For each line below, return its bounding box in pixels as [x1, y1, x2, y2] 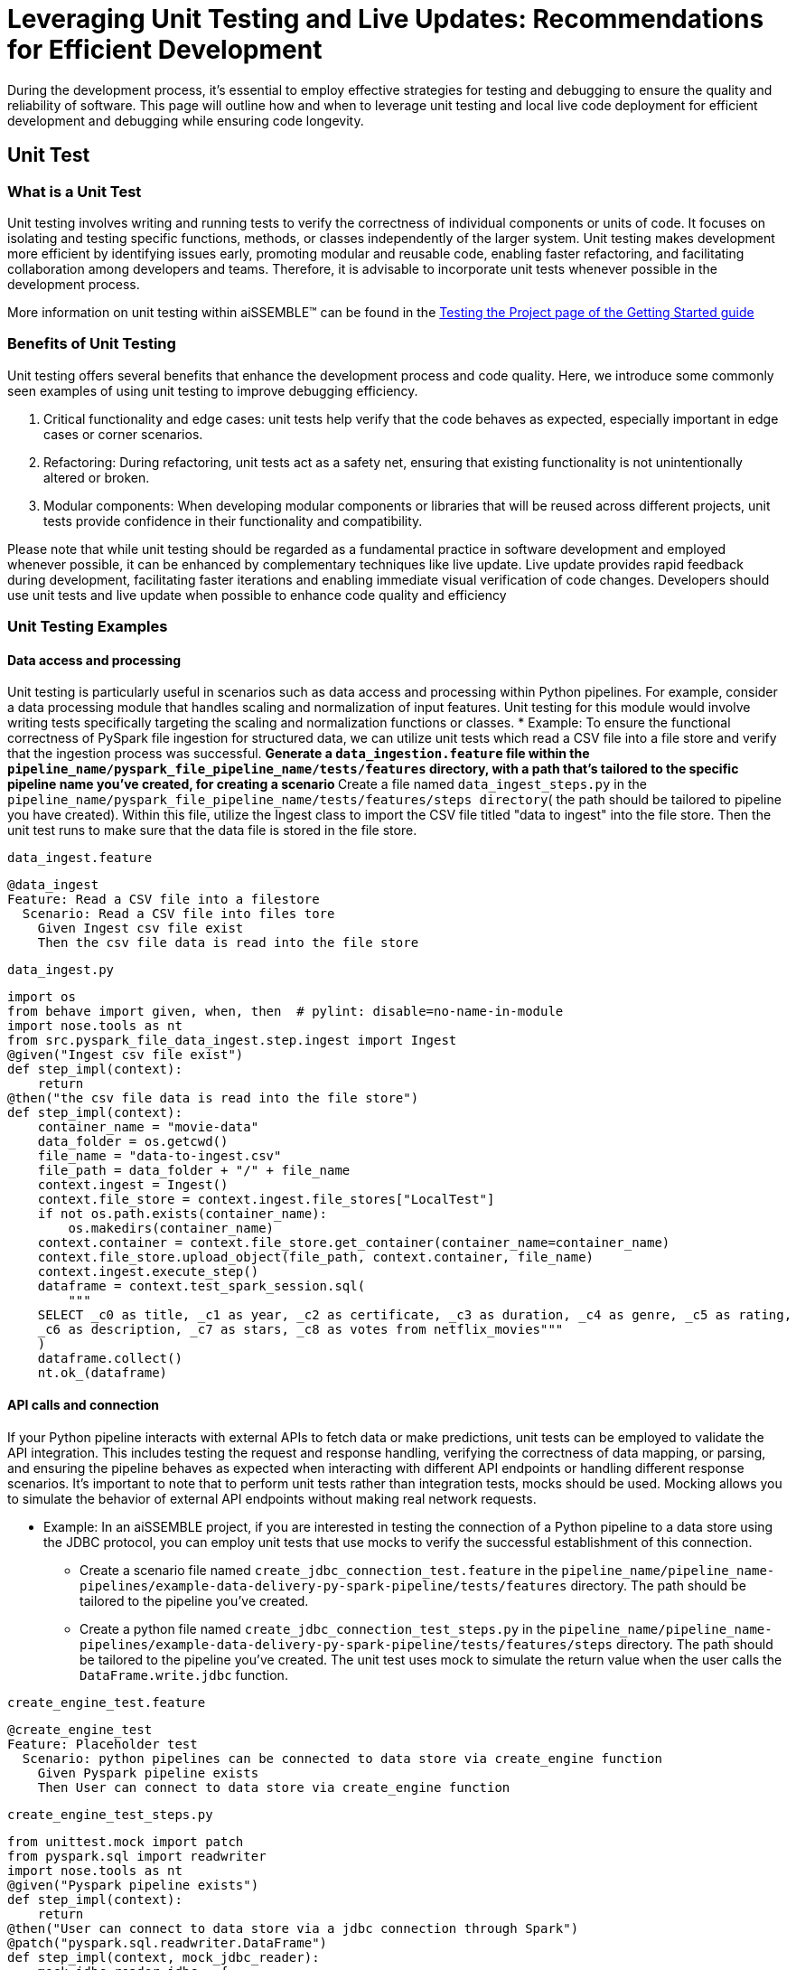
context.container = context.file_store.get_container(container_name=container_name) [37, 1235, 670, 1251]
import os [7, 990, 76, 1005]
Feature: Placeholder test [7, 1736, 198, 1751]
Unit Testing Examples [7, 617, 168, 636]
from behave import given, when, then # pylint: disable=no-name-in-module [7, 1004, 564, 1019]
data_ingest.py [7, 962, 115, 978]
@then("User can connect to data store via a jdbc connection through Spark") [7, 1920, 579, 1936]
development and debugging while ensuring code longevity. [7, 112, 364, 128]
